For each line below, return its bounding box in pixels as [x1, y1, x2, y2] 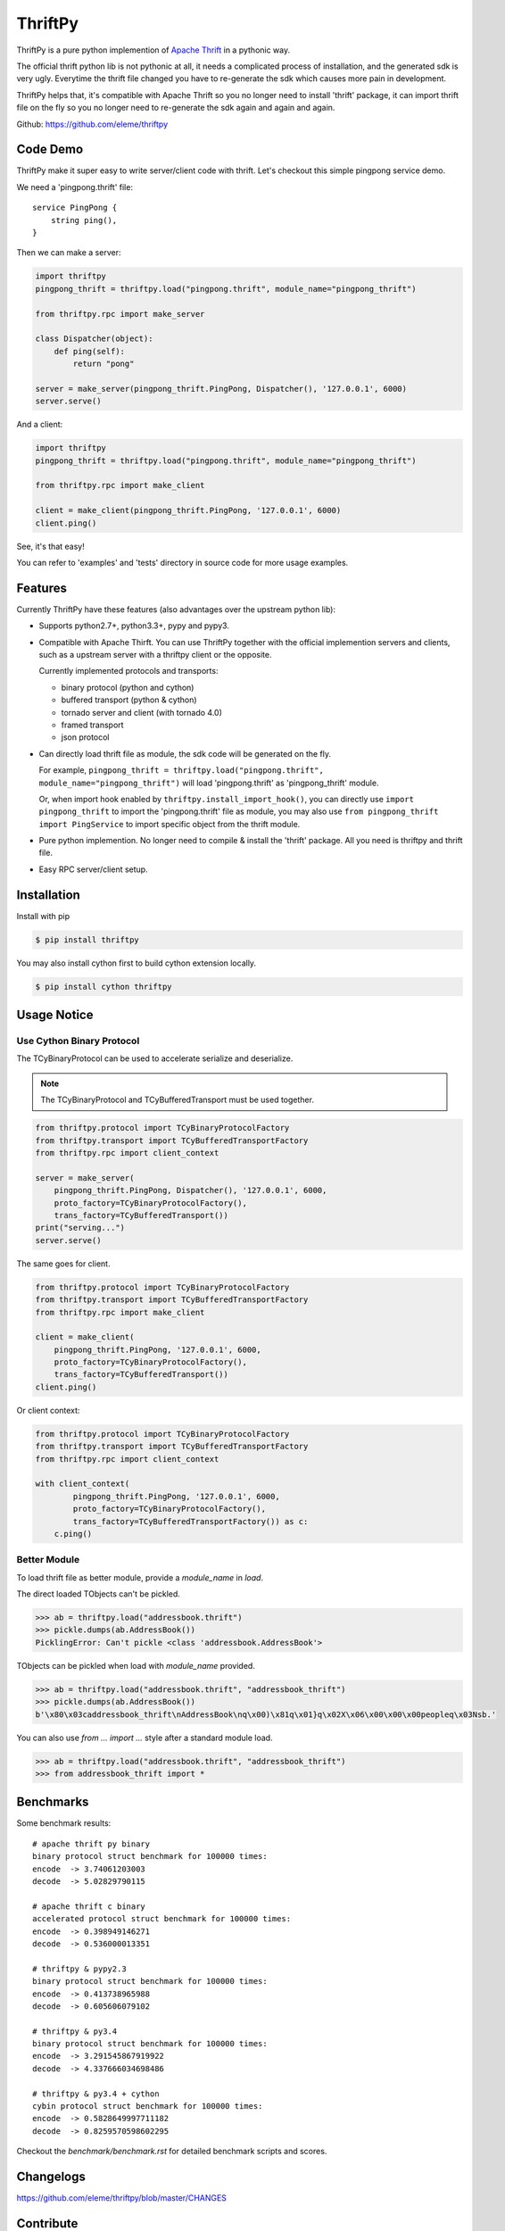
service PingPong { [32, 203, 118, 213]
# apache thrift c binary [32, 1901, 146, 1912]
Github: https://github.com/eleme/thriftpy [16, 119, 169, 129]
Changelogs [16, 2169, 87, 2185]
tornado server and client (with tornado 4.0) [61, 707, 223, 717]
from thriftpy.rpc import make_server [35, 309, 205, 319]
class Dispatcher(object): [35, 334, 153, 344]
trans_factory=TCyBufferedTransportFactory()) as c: [72, 1516, 309, 1526]
